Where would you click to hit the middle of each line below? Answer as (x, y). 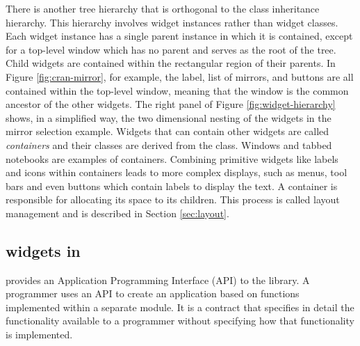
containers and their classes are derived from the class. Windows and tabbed (169, 144)
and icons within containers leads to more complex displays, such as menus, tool (177, 172)
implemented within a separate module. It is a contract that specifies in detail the (180, 307)
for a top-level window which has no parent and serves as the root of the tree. (171, 49)
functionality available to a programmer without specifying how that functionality (180, 321)
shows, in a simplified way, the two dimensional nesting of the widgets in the (169, 117)
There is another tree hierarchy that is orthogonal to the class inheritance (163, 8)
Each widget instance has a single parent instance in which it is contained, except (179, 36)
